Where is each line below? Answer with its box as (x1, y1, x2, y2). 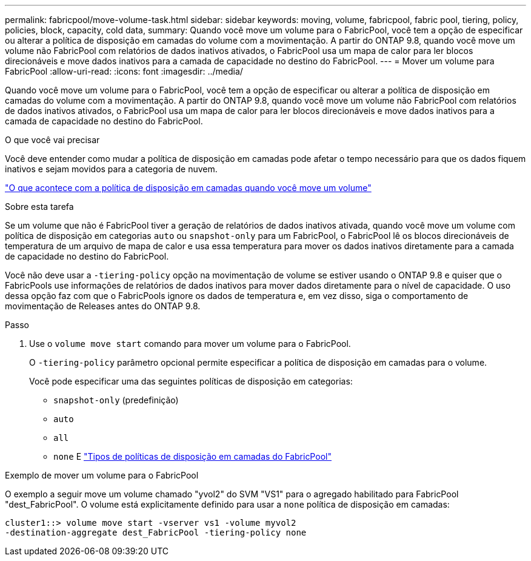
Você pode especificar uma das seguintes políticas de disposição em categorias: (29, 376, 353, 386)
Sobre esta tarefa (5, 201, 74, 212)
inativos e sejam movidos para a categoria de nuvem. (5, 164, 218, 174)
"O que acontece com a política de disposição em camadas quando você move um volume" (5, 183, 372, 193)
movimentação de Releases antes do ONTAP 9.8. (5, 301, 201, 311)
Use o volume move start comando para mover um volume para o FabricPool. (29, 338, 351, 349)
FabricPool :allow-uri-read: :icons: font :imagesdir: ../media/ (5, 66, 243, 76)
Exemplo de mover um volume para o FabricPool (5, 470, 199, 480)
